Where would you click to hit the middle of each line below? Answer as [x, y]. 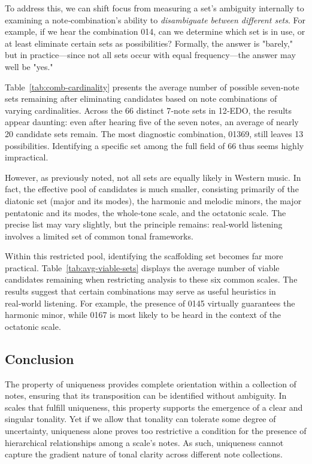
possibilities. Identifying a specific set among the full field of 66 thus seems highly [155, 145]
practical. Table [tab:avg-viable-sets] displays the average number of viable [142, 267]
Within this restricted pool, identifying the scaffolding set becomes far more [144, 256]
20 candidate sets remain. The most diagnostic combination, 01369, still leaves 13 [154, 133]
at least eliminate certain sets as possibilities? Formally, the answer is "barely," [149, 43]
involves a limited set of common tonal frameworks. [99, 236]
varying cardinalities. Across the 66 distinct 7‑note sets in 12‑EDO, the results [149, 110]
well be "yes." [29, 66]
